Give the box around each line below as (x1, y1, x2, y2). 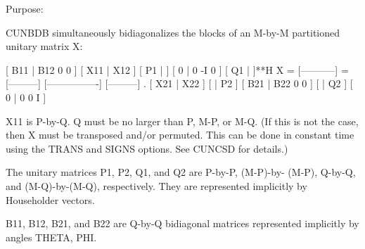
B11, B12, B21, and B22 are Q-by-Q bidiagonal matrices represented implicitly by (6, 216, 359, 231)
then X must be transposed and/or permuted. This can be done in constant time (6, 127, 354, 142)
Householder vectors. (6, 192, 95, 207)
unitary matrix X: (6, 39, 83, 53)
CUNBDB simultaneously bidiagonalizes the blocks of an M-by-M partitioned (6, 25, 340, 39)
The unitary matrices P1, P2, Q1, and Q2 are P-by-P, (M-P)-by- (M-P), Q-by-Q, (6, 165, 356, 179)
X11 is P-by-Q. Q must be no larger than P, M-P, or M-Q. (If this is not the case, (6, 113, 359, 128)
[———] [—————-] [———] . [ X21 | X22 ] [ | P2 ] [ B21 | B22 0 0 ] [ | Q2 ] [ (6, 76, 353, 91)
